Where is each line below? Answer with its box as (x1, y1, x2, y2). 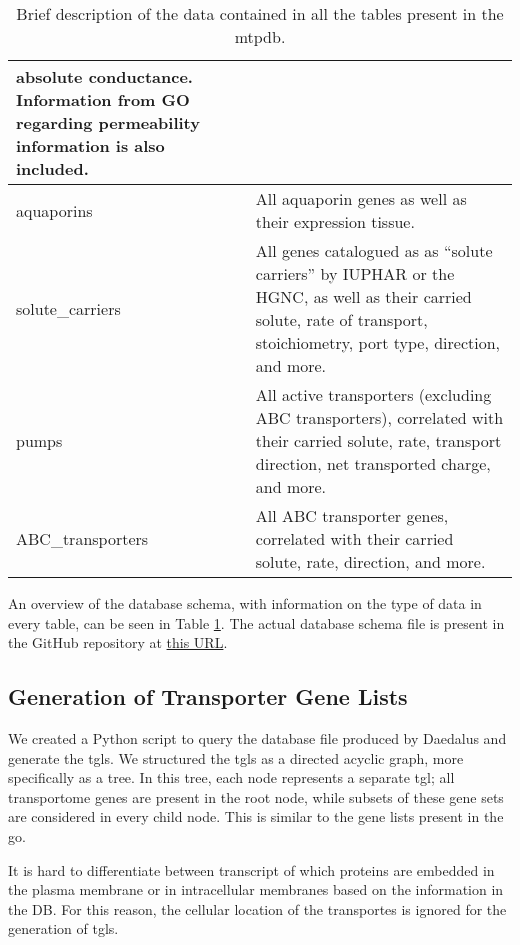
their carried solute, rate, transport (255, 429, 502, 452)
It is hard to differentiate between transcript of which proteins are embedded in (8, 859, 495, 880)
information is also (16, 134, 165, 157)
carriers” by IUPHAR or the (255, 262, 455, 285)
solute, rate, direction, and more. (255, 550, 486, 573)
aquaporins (16, 198, 93, 222)
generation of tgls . (8, 918, 119, 939)
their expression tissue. (255, 210, 415, 233)
